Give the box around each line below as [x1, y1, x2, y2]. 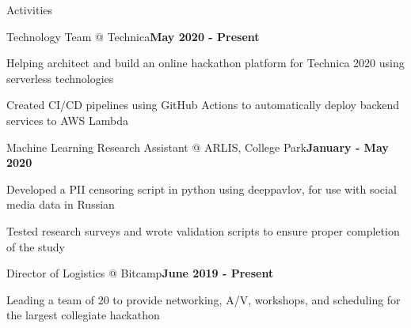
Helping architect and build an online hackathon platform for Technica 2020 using [6, 55, 405, 71]
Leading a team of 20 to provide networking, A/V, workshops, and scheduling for [6, 291, 401, 307]
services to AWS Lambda [6, 111, 128, 128]
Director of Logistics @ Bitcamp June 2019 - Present [6, 265, 274, 281]
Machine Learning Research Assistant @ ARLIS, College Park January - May [6, 138, 389, 155]
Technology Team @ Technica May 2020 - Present [6, 28, 260, 44]
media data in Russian [6, 196, 115, 213]
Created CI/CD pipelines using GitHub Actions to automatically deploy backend [6, 96, 400, 113]
